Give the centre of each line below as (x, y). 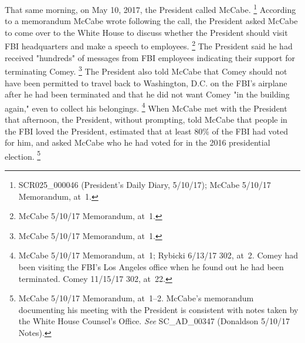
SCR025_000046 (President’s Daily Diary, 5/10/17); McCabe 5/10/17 (145, 184)
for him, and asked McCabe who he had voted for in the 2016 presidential (138, 142)
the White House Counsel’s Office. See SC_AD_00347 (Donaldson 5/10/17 (154, 321)
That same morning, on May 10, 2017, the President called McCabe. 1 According (150, 9)
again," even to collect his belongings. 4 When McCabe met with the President (146, 107)
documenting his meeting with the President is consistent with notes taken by (158, 309)
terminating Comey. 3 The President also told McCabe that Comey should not (146, 70)
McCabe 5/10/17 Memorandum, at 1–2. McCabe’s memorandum (136, 298)
